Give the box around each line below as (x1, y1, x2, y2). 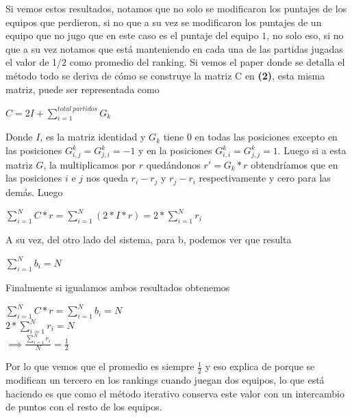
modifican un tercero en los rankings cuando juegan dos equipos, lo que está (5, 373, 325, 387)
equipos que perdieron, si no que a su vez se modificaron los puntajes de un (5, 14, 322, 29)
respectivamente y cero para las (199, 171, 331, 185)
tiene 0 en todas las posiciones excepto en (163, 130, 338, 144)
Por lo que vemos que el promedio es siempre (5, 359, 194, 373)
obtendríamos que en (251, 157, 338, 171)
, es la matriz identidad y (40, 130, 146, 144)
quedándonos (146, 157, 201, 171)
